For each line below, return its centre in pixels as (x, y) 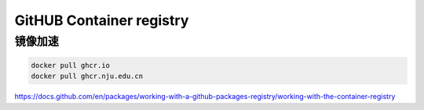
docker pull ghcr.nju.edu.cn (87, 76)
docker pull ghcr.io (70, 65)
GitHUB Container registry (102, 20)
